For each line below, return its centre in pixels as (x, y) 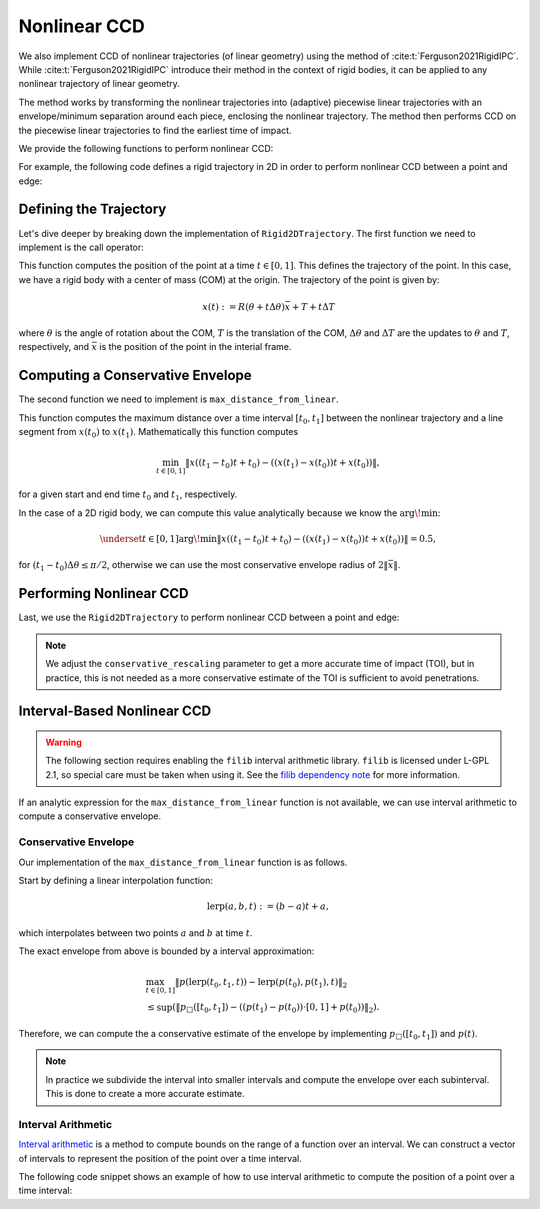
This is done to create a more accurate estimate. (145, 1094)
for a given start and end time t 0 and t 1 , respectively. (128, 495)
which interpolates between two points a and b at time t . (135, 932)
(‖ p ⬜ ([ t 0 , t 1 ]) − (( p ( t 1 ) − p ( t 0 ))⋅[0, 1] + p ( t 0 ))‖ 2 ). (275, 1008)
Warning (63, 742)
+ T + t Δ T (313, 306)
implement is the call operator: (81, 247)
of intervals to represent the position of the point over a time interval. (160, 1158)
